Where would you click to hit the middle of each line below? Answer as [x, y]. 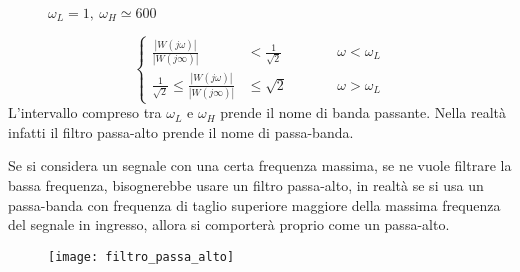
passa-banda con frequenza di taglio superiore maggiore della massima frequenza [254, 204]
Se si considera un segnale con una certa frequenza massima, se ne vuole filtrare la [260, 165]
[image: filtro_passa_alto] [141, 256]
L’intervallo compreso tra [85, 112]
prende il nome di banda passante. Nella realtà [363, 112]
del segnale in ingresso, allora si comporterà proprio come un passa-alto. [229, 224]
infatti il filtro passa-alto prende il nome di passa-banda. [181, 131]
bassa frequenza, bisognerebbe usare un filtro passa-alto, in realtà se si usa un [246, 185]
